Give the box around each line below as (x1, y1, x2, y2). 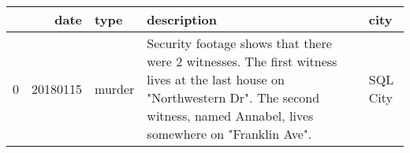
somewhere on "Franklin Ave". (147, 125, 312, 143)
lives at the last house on (147, 70, 285, 88)
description (147, 10, 218, 28)
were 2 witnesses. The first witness (147, 52, 337, 70)
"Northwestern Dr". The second (147, 88, 320, 106)
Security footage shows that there (147, 34, 332, 52)
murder (95, 79, 135, 98)
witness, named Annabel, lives (147, 106, 314, 125)
